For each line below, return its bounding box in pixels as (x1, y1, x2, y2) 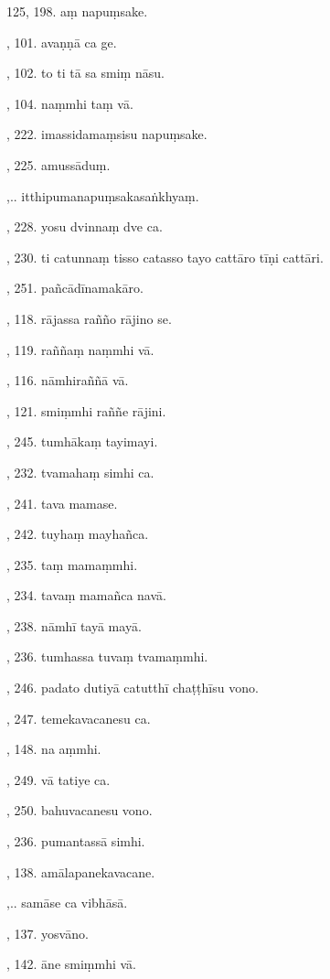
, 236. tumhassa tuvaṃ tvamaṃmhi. (6, 647, 208, 666)
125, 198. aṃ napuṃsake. (6, 2, 148, 20)
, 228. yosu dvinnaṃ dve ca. (6, 217, 163, 236)
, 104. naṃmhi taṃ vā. (6, 93, 133, 113)
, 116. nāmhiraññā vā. (6, 371, 129, 390)
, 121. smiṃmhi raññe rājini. (6, 401, 166, 420)
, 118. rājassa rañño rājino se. (6, 308, 172, 328)
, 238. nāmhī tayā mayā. (6, 616, 142, 635)
